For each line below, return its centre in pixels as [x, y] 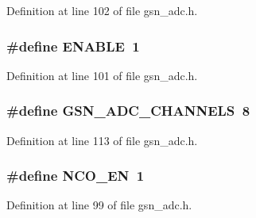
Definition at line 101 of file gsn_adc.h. [102, 75]
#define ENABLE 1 [73, 46]
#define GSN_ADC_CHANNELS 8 [128, 111]
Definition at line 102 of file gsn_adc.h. [102, 10]
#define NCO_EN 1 [76, 176]
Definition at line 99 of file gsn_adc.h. [99, 205]
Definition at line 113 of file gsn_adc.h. [102, 140]
